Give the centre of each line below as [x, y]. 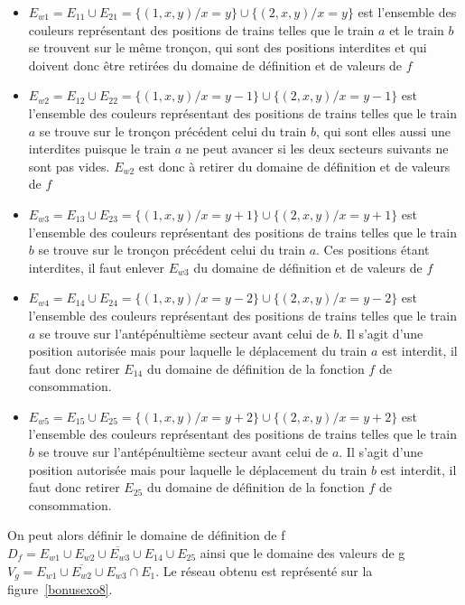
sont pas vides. [69, 166]
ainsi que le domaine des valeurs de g [302, 553]
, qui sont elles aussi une [383, 130]
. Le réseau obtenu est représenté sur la [264, 570]
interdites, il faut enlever [97, 267]
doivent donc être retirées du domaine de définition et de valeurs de [215, 65]
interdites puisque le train [100, 149]
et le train [417, 29]
